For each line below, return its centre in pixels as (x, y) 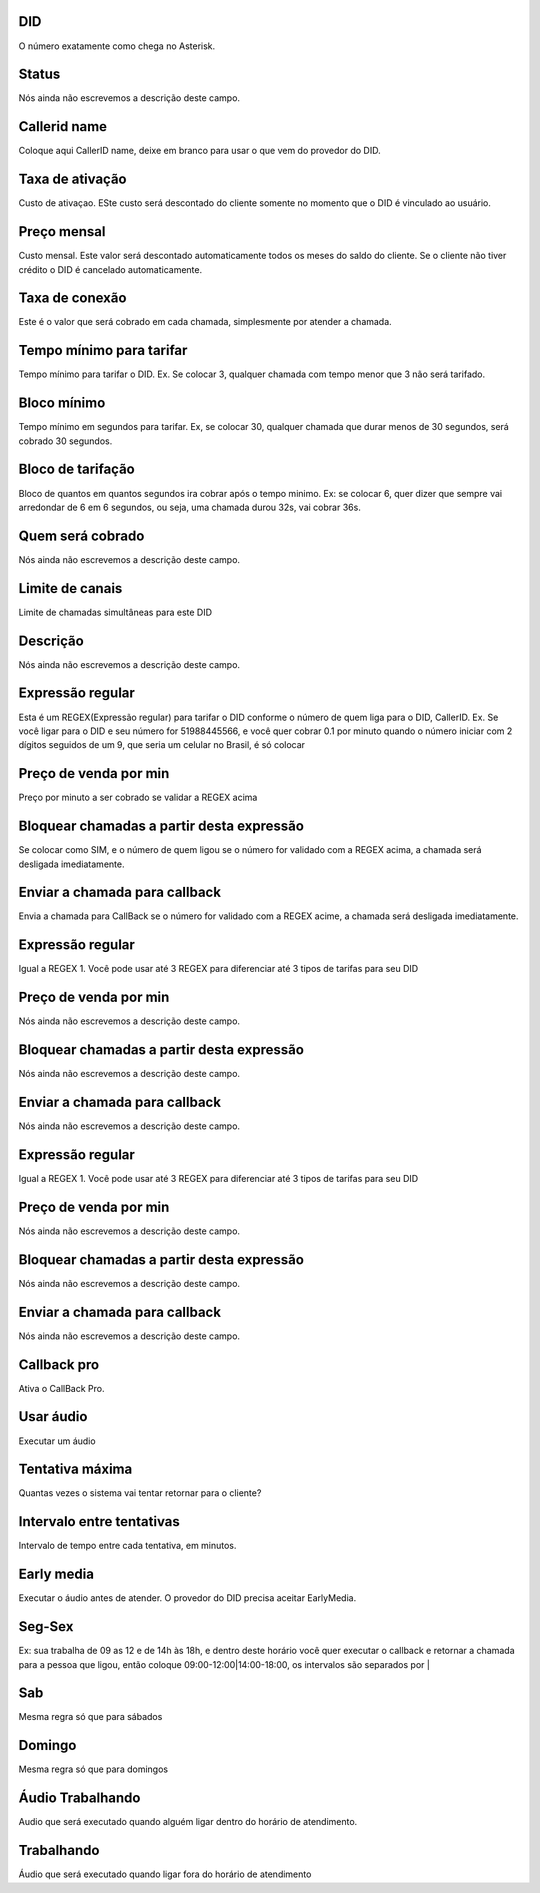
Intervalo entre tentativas (99, 1521)
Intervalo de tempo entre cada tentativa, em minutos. (127, 1546)
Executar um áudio (57, 1441)
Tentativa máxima (75, 1469)
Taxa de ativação (72, 179)
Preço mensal (62, 231)
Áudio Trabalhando (79, 1798)
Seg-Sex (46, 1626)
